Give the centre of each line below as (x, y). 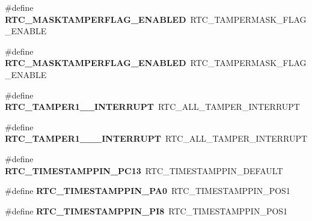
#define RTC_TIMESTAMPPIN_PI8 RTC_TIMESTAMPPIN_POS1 (146, 210)
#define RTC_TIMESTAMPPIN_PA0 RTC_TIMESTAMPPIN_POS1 (148, 191)
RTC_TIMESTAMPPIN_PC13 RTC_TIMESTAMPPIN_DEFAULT (144, 170)
